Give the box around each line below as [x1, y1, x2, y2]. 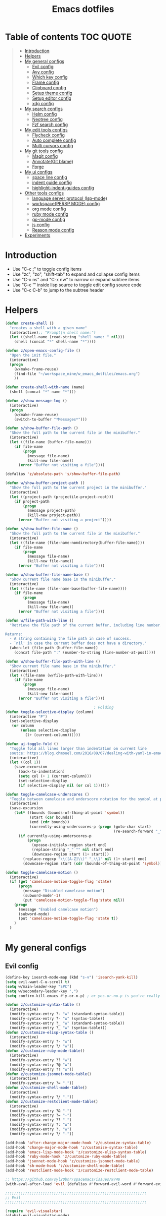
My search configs [24, 106, 63, 112]
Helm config [32, 111, 57, 117]
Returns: [5, 631, 23, 637]
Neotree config [32, 116, 63, 122]
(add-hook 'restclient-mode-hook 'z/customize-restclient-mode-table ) [5, 1168, 154, 1173]
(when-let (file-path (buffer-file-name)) [9, 646, 98, 651]
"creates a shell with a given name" [9, 325, 87, 330]
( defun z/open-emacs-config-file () [5, 348, 81, 353]
